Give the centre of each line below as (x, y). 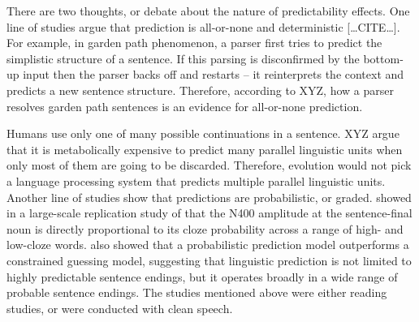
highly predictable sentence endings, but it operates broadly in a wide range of (202, 276)
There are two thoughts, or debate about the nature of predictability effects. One (208, 11)
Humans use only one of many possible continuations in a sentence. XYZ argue (203, 133)
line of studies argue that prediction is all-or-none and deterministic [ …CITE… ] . (203, 26)
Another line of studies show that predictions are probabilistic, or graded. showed (209, 197)
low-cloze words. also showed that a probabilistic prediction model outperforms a (208, 245)
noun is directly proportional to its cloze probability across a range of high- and (205, 228)
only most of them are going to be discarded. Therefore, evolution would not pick (209, 165)
